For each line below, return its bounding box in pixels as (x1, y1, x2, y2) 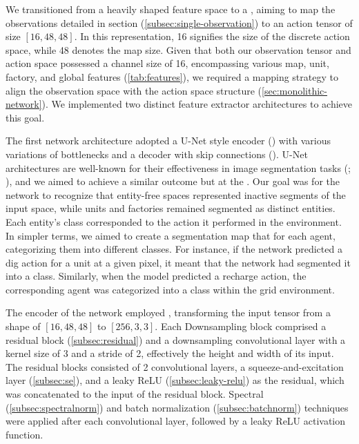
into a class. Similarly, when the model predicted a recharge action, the (6, 269, 307, 283)
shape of (6, 319, 41, 334)
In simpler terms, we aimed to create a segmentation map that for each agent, (6, 228, 336, 242)
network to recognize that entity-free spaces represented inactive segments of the (6, 187, 346, 202)
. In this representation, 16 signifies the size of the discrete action (74, 29, 350, 44)
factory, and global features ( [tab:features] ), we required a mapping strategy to (6, 69, 338, 84)
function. (6, 427, 43, 441)
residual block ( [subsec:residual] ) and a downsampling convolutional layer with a (6, 332, 346, 347)
